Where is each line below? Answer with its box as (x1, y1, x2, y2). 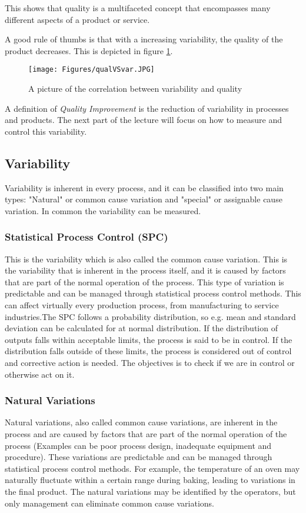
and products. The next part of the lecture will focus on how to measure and (5, 114, 282, 126)
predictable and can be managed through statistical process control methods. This (5, 287, 301, 299)
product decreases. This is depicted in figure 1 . (5, 44, 173, 56)
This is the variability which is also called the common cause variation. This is (5, 252, 288, 265)
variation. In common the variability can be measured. (5, 204, 201, 216)
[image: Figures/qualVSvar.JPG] (28, 65, 155, 74)
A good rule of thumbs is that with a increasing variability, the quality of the (5, 33, 283, 45)
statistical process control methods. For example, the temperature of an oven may (5, 462, 300, 474)
